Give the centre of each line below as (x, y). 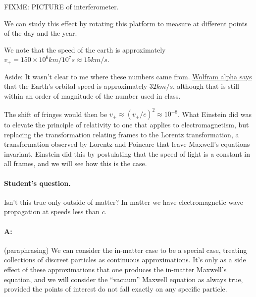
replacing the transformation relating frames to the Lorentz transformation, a (122, 134)
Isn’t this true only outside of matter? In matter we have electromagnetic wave (124, 202)
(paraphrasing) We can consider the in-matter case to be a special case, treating (126, 250)
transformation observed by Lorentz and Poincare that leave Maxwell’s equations (127, 144)
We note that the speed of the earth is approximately (85, 49)
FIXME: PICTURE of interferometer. (61, 6)
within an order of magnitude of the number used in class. (92, 96)
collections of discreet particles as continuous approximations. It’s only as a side (125, 260)
